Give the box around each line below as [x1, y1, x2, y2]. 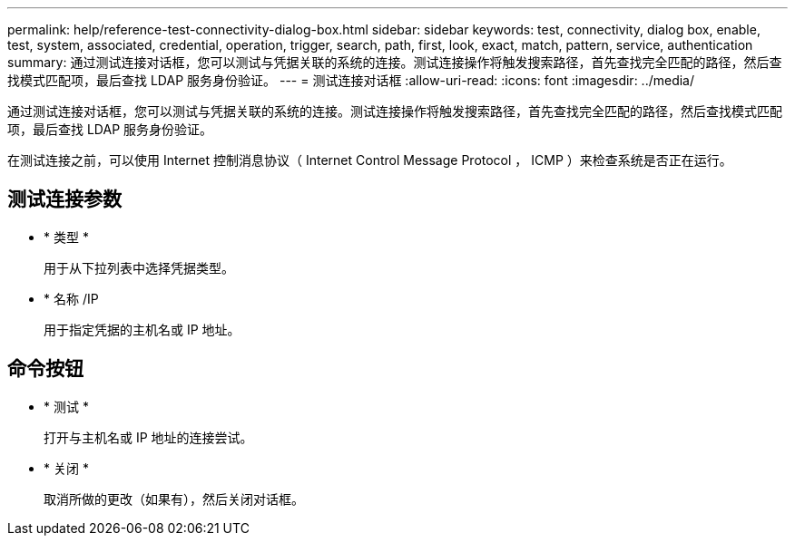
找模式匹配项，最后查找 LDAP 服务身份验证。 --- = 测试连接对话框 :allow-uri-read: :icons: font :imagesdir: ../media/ [7, 73, 695, 88]
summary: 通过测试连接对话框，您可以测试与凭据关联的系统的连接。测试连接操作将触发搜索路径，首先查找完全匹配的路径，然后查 [7, 54, 782, 70]
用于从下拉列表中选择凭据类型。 [44, 259, 234, 276]
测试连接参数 [7, 188, 122, 211]
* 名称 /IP [44, 290, 99, 306]
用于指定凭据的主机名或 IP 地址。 [44, 321, 240, 337]
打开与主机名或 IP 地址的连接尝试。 [44, 429, 253, 445]
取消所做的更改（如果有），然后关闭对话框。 [44, 490, 304, 507]
